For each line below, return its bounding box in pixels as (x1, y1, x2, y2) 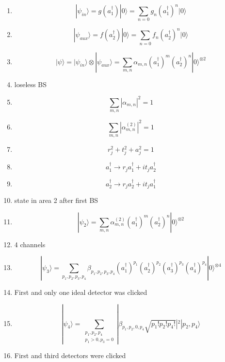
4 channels (14, 239, 46, 249)
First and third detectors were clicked (14, 350, 126, 361)
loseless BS (14, 79, 47, 89)
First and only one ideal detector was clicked (14, 287, 147, 297)
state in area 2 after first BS (14, 195, 98, 205)
